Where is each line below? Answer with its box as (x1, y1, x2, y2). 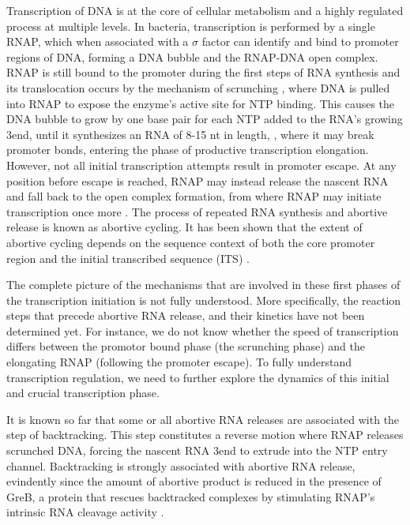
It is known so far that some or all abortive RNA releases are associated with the (6, 411, 400, 427)
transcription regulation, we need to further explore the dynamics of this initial (6, 369, 389, 385)
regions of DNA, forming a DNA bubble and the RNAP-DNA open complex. (6, 48, 378, 65)
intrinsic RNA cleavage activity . (6, 504, 164, 520)
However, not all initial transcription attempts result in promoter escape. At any (6, 156, 397, 173)
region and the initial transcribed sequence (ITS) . (6, 249, 250, 266)
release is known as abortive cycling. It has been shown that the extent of (6, 219, 363, 235)
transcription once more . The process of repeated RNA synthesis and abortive (6, 203, 388, 219)
